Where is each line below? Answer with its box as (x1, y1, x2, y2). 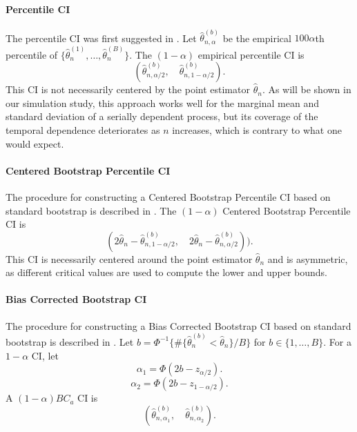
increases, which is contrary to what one (172, 122, 342, 137)
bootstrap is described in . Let (6, 334, 134, 348)
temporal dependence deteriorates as (6, 122, 160, 137)
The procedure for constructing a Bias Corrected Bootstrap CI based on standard (6, 318, 351, 333)
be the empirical (222, 30, 291, 45)
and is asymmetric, (267, 251, 348, 266)
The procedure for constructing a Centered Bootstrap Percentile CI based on (6, 189, 331, 204)
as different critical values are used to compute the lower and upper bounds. (6, 265, 327, 279)
